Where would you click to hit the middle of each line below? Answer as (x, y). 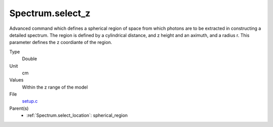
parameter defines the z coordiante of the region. (61, 43)
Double (30, 59)
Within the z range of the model (55, 87)
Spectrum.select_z (50, 13)
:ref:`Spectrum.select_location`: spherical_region (77, 115)
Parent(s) (19, 108)
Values (16, 80)
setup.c (30, 101)
